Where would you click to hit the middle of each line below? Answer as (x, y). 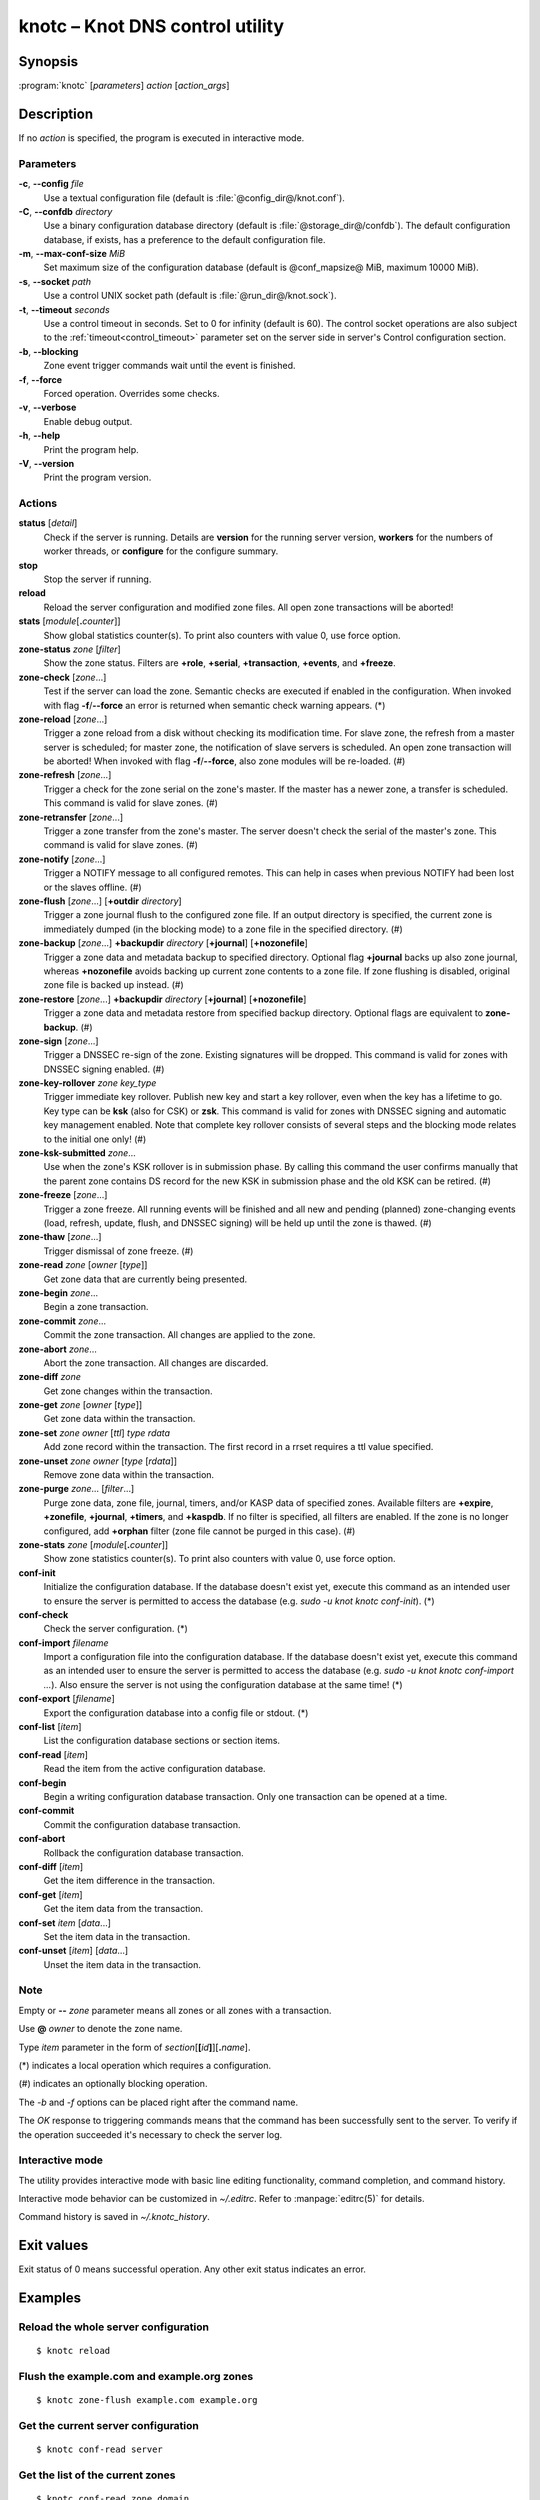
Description (56, 113)
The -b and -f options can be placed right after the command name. (158, 2102)
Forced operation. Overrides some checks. (131, 393)
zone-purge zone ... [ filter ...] (76, 1489)
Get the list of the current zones (97, 2475)
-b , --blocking (48, 351)
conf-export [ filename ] (66, 1699)
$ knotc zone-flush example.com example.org (147, 2400)
